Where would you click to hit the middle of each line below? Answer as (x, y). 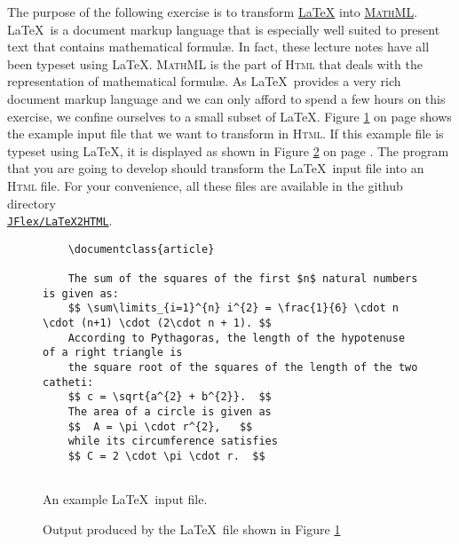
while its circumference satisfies (173, 442)
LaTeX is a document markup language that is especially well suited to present (224, 29)
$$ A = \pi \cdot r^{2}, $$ (160, 426)
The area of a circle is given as (170, 412)
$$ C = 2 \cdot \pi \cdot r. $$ (166, 456)
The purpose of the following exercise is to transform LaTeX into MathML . (213, 12)
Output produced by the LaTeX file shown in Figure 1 (192, 528)
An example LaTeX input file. (125, 499)
